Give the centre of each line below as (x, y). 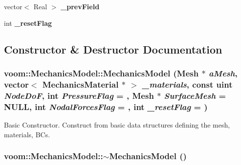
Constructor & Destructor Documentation (113, 49)
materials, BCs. (27, 134)
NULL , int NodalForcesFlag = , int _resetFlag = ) (106, 106)
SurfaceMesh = (195, 95)
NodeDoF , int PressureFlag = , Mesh (79, 95)
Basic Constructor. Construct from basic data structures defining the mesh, (117, 124)
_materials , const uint (187, 84)
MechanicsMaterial (80, 84)
